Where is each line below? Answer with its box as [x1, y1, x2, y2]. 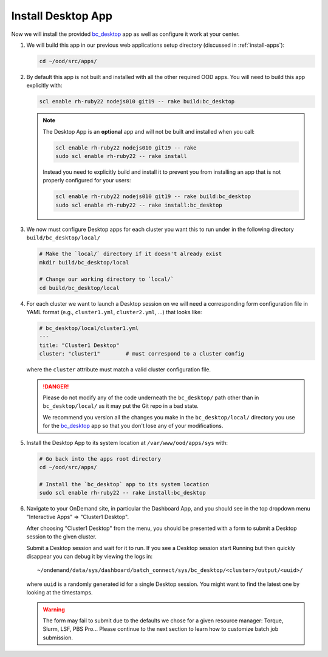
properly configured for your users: [43, 177, 131, 184]
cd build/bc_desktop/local [39, 284, 120, 291]
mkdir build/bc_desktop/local [39, 259, 129, 266]
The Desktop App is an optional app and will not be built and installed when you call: [43, 128, 255, 135]
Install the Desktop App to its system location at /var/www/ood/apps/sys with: [26, 439, 228, 446]
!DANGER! [43, 383, 69, 390]
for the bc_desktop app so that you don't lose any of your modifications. [43, 422, 224, 430]
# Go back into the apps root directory [39, 455, 161, 462]
